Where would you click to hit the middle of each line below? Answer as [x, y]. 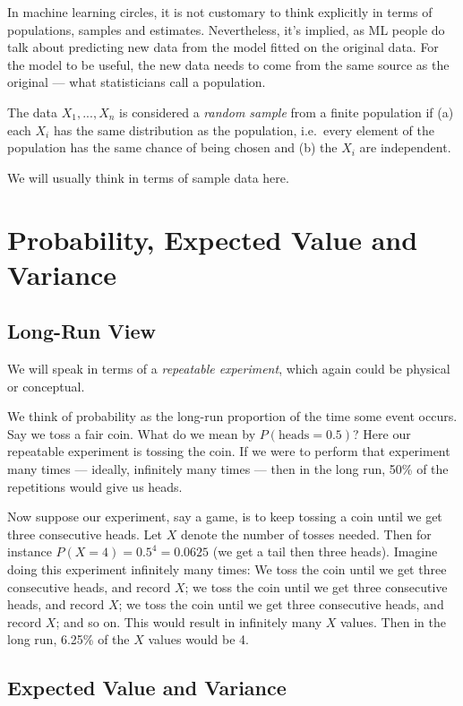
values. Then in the [393, 621]
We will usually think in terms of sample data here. [148, 177]
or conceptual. [46, 386]
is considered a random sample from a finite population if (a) [287, 112]
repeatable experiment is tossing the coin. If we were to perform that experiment [229, 451]
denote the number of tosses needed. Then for [306, 534]
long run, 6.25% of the [69, 639]
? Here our [382, 433]
